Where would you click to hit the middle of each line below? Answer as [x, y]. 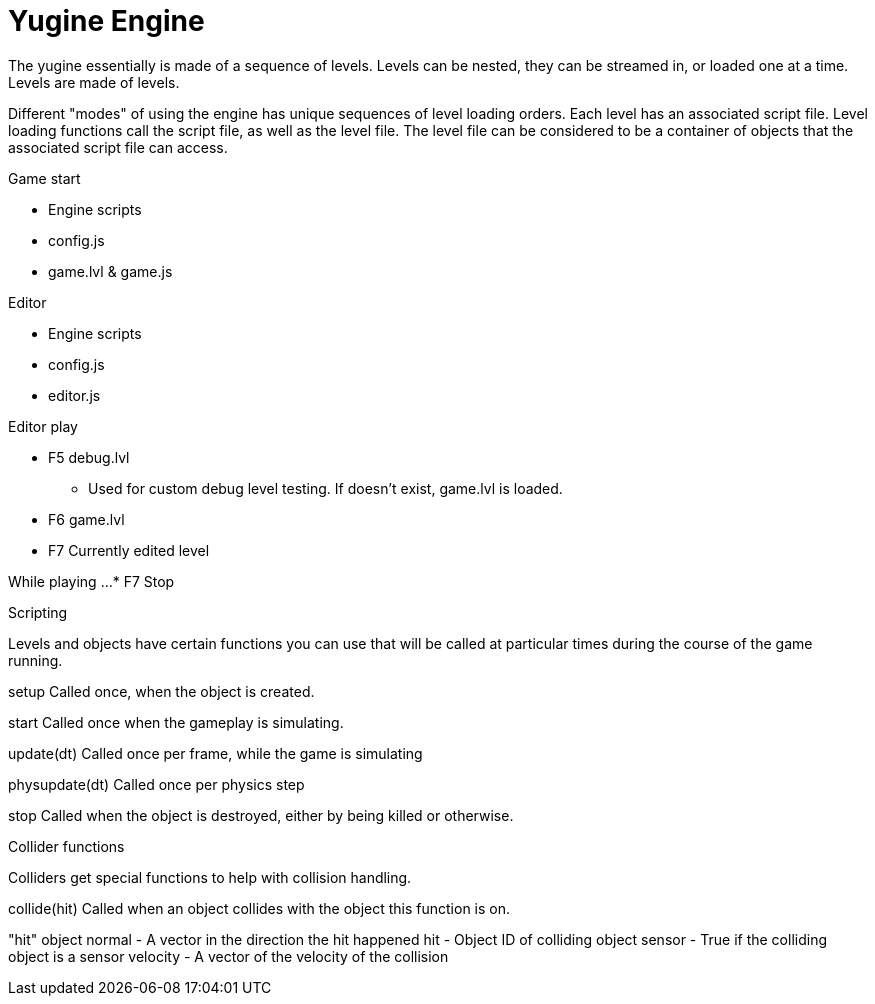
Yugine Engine [106, 21]
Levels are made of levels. [94, 82]
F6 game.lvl [86, 519]
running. [35, 660]
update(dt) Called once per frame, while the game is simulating [215, 753]
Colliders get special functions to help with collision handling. [210, 877]
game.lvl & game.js [110, 271]
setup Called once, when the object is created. [161, 691]
